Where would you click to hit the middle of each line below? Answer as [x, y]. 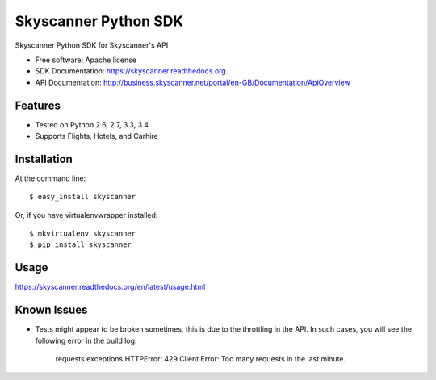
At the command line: [50, 178]
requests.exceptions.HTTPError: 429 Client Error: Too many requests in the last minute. [201, 359]
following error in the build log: [86, 340]
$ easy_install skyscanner [83, 197]
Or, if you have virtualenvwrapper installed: [86, 215]
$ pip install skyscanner [81, 245]
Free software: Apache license [86, 60]
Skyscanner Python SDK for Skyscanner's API [92, 45]
